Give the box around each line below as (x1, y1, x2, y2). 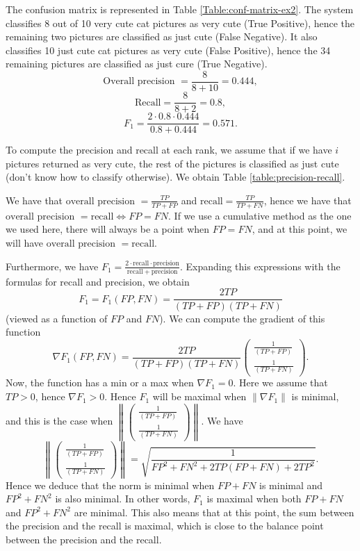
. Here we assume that (233, 375, 328, 390)
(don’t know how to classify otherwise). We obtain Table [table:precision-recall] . (6, 170, 345, 184)
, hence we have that (263, 192, 352, 207)
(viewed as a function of (6, 311, 108, 325)
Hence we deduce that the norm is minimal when (6, 477, 215, 492)
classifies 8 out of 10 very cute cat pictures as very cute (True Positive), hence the (6, 15, 355, 30)
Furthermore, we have (6, 258, 99, 273)
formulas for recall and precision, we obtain (6, 274, 190, 288)
